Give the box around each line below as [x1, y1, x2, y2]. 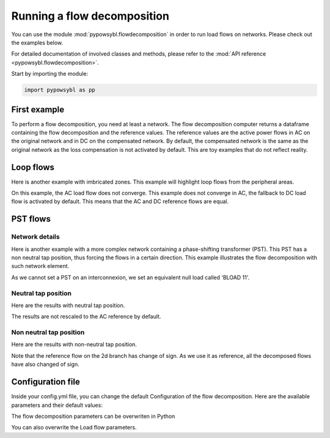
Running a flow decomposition [11, 9, 169, 23]
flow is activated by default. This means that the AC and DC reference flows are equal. [11, 198, 229, 205]
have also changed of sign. [11, 361, 79, 368]
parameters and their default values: [11, 401, 103, 409]
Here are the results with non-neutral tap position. [11, 341, 137, 348]
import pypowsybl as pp [24, 86, 96, 94]
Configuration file [11, 377, 81, 387]
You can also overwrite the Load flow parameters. [11, 424, 137, 431]
